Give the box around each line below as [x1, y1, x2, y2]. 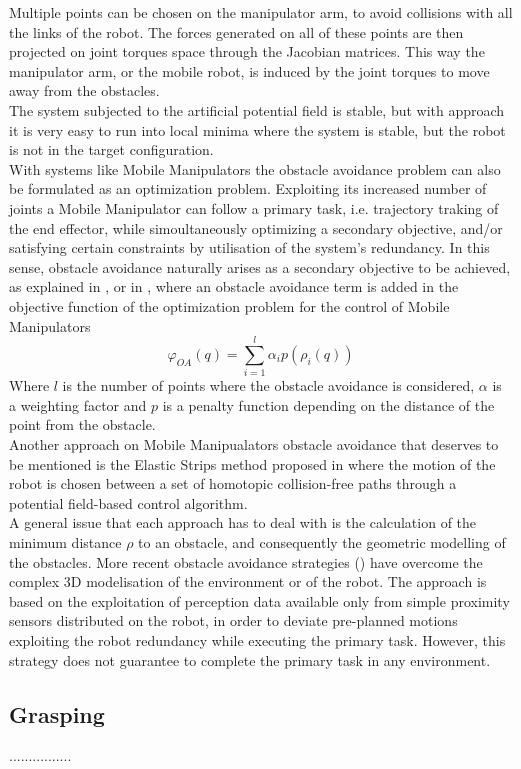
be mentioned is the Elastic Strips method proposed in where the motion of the [9, 453, 496, 474]
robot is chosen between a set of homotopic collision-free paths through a [9, 473, 457, 494]
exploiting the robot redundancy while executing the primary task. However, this [9, 629, 506, 650]
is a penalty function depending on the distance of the [162, 394, 495, 415]
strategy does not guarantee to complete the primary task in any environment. [9, 649, 491, 670]
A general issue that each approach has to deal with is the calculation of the [9, 512, 477, 533]
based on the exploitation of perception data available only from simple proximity [9, 590, 510, 611]
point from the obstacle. [9, 414, 156, 435]
